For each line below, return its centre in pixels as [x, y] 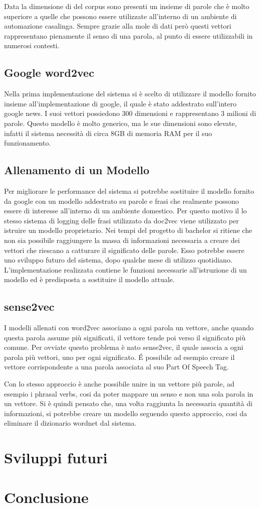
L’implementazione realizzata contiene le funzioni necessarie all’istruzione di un [125, 269]
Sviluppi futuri [56, 458]
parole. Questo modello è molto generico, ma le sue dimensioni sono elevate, [120, 123]
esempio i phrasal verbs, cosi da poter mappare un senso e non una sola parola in [129, 393]
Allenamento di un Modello [77, 170]
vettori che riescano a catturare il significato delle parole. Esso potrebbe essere [124, 250]
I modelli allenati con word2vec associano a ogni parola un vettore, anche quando [129, 328]
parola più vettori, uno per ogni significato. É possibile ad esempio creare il [119, 357]
